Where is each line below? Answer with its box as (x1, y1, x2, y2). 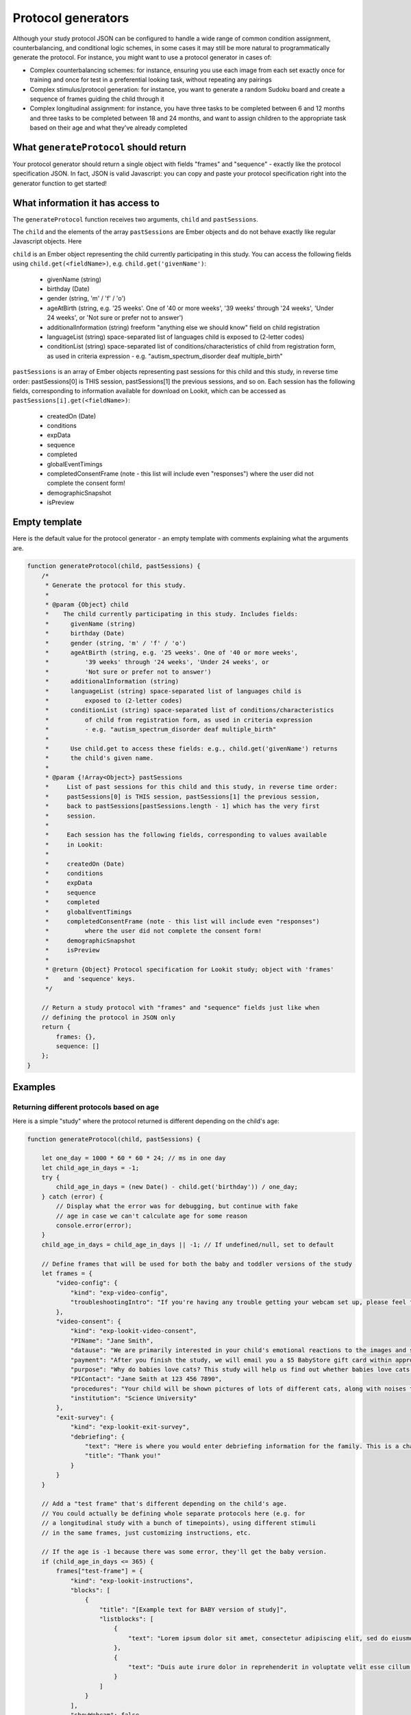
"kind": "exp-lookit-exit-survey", (70, 1423, 190, 1431)
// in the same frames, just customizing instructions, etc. (41, 1528, 251, 1537)
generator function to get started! (12, 179, 108, 187)
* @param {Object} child (45, 601, 129, 608)
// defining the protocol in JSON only (41, 1013, 176, 1021)
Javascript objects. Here (12, 237, 82, 246)
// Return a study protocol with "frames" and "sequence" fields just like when (41, 1004, 320, 1012)
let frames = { (41, 1270, 92, 1277)
